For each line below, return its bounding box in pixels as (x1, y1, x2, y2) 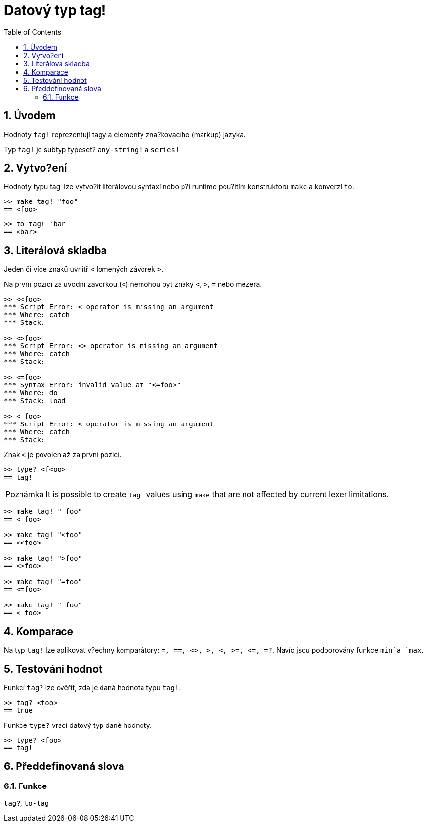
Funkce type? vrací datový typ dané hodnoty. (4, 721, 152, 729)
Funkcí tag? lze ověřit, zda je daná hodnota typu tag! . (4, 683, 181, 692)
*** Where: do (4, 389, 58, 397)
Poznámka (5, 489, 44, 500)
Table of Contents (4, 27, 61, 36)
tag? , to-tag (4, 799, 49, 807)
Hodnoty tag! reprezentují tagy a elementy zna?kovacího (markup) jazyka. (4, 130, 246, 139)
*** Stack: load (4, 397, 66, 405)
